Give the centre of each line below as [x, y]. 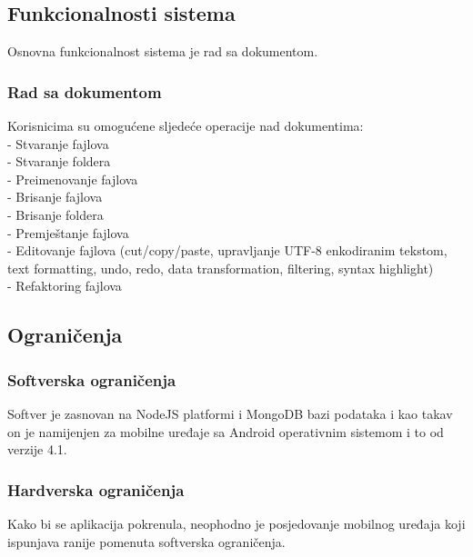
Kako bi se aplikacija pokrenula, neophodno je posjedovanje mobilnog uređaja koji [236, 523]
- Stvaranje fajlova [58, 143]
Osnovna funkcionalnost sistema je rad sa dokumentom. [163, 51]
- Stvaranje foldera [59, 161]
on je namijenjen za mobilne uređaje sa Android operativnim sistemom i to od [226, 431]
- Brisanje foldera [55, 214]
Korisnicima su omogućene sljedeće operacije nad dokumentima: [186, 126]
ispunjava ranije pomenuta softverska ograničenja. [146, 541]
